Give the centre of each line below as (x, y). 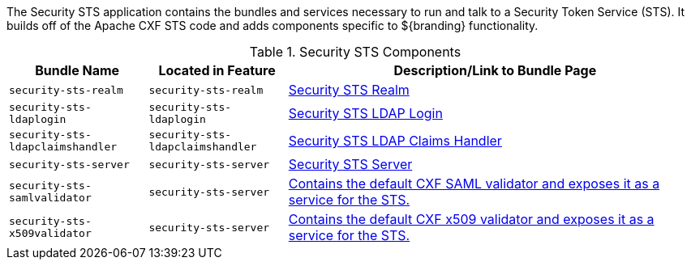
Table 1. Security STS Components (355, 52)
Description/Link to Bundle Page (495, 70)
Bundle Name (77, 70)
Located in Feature (217, 70)
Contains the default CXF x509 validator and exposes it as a (471, 219)
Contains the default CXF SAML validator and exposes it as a (474, 184)
